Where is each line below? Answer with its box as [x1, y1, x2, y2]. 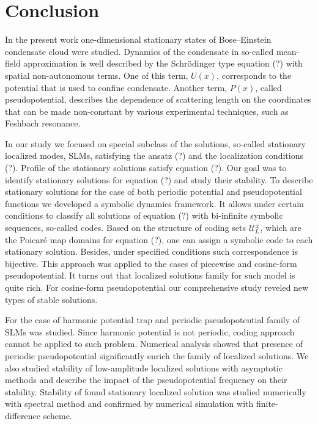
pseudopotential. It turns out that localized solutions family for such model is [5, 269, 295, 282]
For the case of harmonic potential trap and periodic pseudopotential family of [5, 313, 300, 326]
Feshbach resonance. [5, 117, 81, 130]
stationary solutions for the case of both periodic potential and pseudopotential [5, 185, 302, 198]
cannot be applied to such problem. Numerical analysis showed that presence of [5, 337, 303, 350]
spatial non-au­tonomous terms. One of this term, [5, 68, 188, 81]
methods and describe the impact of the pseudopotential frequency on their [5, 373, 287, 386]
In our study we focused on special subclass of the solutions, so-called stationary [5, 137, 306, 150]
